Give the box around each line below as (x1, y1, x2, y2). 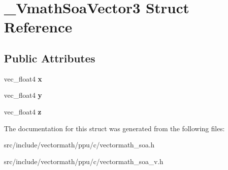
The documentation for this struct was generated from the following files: (4, 123, 225, 133)
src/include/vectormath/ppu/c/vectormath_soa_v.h (4, 156, 163, 166)
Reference (4, 17, 72, 37)
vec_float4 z (4, 106, 41, 116)
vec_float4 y (4, 90, 42, 100)
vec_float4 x (4, 73, 42, 84)
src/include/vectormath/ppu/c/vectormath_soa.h (4, 140, 155, 150)
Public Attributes (4, 50, 96, 65)
